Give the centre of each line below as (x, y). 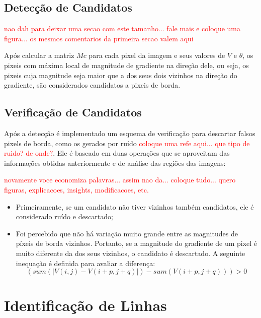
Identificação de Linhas (85, 305)
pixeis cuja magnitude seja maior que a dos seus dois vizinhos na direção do (121, 75)
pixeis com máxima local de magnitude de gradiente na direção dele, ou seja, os (126, 65)
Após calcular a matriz (39, 55)
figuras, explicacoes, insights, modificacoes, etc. (76, 189)
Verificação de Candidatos (73, 112)
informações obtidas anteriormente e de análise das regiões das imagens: (115, 163)
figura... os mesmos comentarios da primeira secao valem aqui (99, 38)
